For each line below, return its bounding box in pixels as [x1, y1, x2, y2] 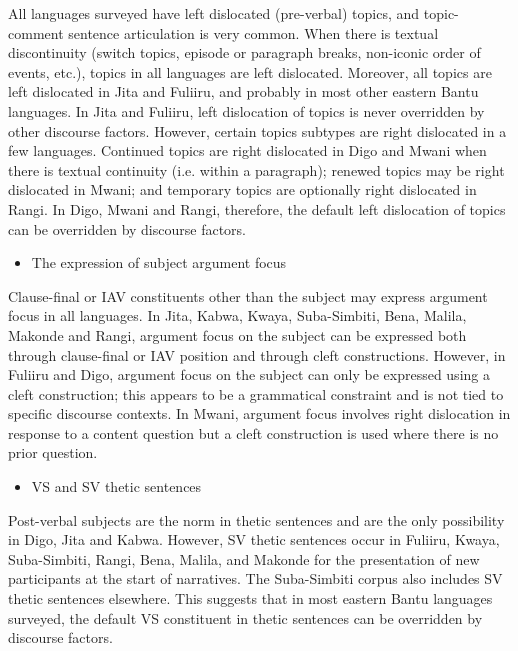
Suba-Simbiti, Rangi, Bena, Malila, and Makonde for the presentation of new [8, 548, 480, 569]
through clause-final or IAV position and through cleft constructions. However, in [8, 344, 506, 365]
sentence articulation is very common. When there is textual [68, 22, 439, 43]
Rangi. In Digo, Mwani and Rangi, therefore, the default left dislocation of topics [8, 198, 506, 219]
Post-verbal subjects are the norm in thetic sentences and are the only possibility [8, 509, 505, 530]
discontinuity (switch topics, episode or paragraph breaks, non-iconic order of [8, 42, 481, 63]
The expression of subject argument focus [31, 252, 287, 273]
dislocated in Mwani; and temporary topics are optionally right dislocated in [8, 179, 477, 200]
